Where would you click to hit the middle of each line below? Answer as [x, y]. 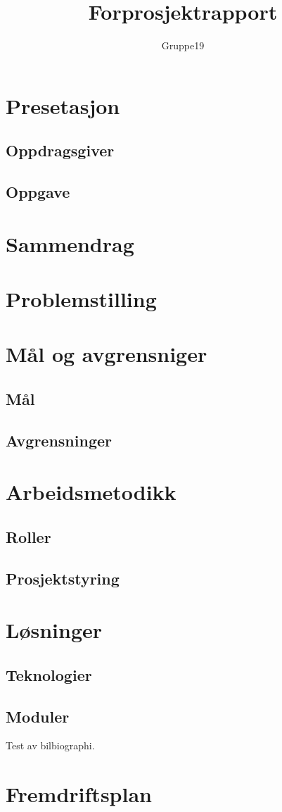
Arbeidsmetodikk [91, 492]
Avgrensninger [59, 440]
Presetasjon [63, 105]
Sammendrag [70, 243]
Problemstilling [81, 299]
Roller [28, 536]
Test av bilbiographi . [50, 745]
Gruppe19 [183, 45]
